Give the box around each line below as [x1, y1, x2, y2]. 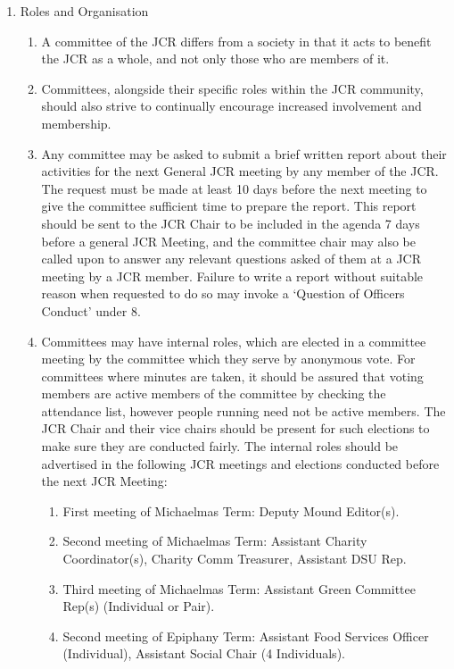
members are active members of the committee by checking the [41, 384, 386, 403]
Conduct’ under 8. [41, 301, 141, 320]
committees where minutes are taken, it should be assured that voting [41, 366, 424, 385]
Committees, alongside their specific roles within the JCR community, [41, 79, 424, 97]
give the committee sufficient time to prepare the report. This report [41, 197, 417, 215]
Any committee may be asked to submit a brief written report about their [41, 144, 447, 163]
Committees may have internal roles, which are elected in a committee [41, 331, 426, 350]
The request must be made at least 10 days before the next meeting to [41, 179, 427, 197]
